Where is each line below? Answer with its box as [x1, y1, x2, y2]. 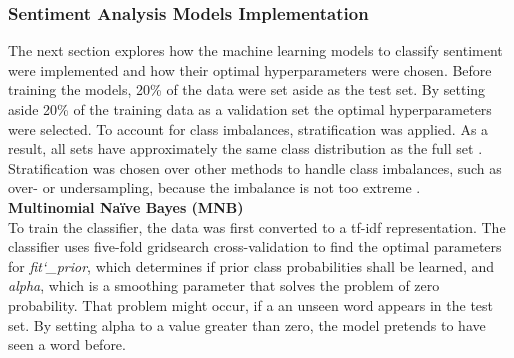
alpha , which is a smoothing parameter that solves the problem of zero [8, 275, 440, 296]
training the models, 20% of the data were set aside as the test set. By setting [8, 79, 486, 100]
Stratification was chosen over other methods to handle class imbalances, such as [8, 157, 502, 178]
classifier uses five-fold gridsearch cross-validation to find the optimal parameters [8, 236, 502, 257]
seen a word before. [8, 334, 126, 355]
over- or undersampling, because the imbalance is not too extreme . [8, 177, 421, 198]
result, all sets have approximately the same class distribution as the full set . [8, 138, 483, 159]
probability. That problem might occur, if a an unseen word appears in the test [8, 294, 494, 315]
